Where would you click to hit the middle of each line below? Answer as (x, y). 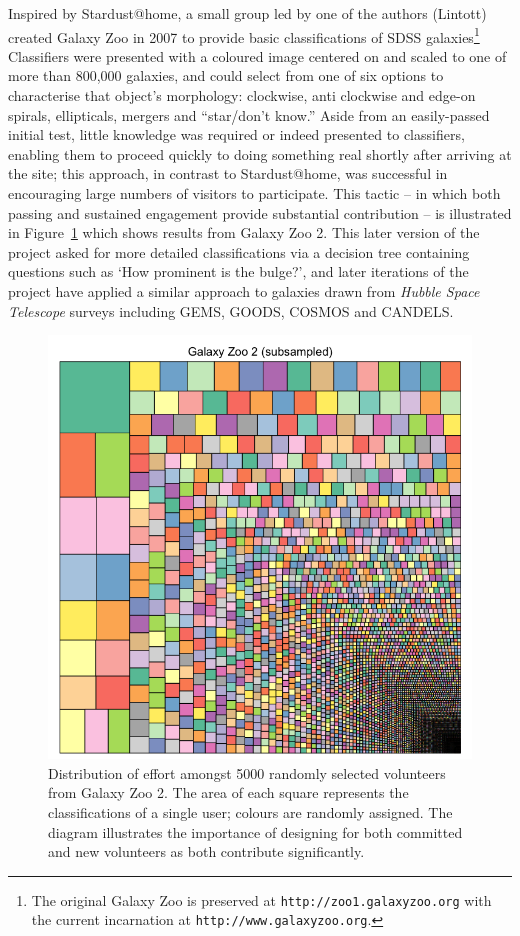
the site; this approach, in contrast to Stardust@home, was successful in (228, 173)
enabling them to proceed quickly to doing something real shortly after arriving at (260, 153)
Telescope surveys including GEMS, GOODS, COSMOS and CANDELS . (231, 310)
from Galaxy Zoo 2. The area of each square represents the (228, 792)
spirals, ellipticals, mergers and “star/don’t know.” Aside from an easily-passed (249, 114)
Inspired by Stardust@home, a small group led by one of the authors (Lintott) (247, 13)
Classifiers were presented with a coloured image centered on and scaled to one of (257, 55)
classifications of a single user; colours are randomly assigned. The (250, 811)
